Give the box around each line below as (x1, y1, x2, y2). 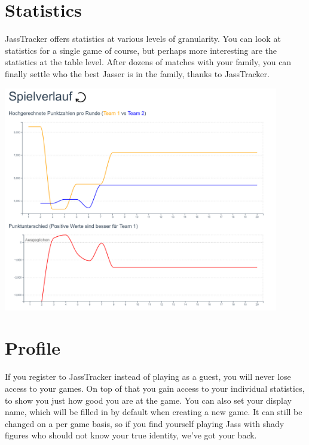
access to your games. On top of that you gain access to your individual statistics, (5, 382, 305, 394)
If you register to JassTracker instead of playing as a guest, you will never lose (5, 370, 291, 383)
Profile (5, 336, 60, 360)
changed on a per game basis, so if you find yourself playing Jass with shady (5, 417, 284, 429)
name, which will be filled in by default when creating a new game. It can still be (5, 406, 302, 418)
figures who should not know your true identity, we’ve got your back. (5, 429, 257, 441)
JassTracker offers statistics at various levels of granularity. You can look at (5, 32, 281, 45)
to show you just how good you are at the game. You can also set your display (5, 394, 292, 406)
